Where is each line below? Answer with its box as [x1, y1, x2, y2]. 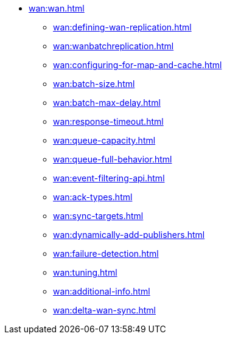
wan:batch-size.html [53, 79, 135, 89]
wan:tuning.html [53, 267, 117, 278]
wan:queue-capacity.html [53, 135, 156, 145]
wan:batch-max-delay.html [53, 97, 161, 108]
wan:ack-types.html [53, 192, 133, 202]
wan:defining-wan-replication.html [53, 22, 192, 32]
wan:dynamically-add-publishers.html [53, 229, 205, 240]
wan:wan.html [29, 3, 85, 13]
